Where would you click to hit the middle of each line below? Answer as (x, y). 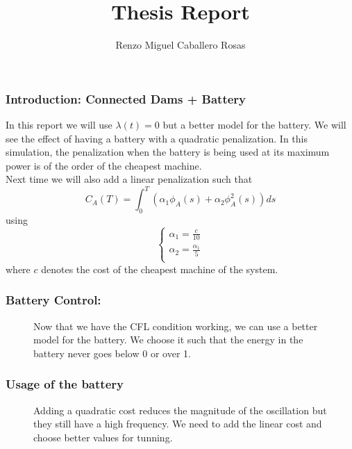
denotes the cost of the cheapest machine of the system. (160, 269)
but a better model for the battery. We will (254, 125)
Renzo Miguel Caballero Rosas (181, 45)
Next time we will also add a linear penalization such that (129, 179)
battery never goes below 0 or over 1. (112, 353)
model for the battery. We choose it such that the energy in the (168, 340)
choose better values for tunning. (103, 437)
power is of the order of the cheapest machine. (104, 165)
